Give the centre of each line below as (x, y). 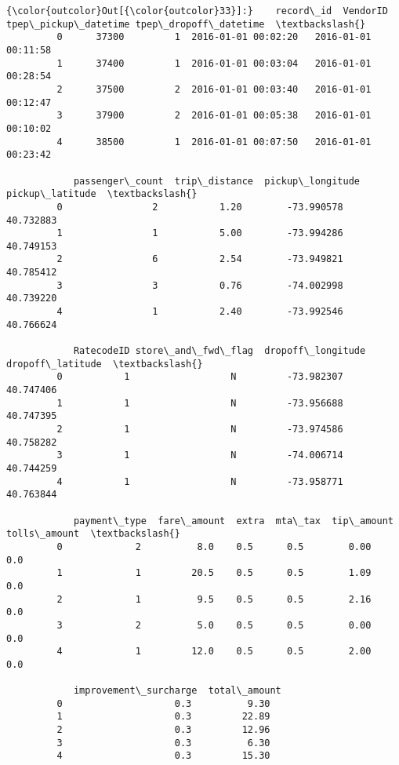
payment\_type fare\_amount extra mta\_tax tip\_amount (233, 521)
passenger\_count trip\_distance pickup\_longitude (217, 181)
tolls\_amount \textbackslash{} (93, 534)
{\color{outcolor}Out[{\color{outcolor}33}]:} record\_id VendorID (197, 11)
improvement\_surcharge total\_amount (177, 691)
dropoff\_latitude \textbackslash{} (105, 364)
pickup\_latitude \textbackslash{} (102, 194)
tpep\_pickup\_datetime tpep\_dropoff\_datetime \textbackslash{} (186, 24)
